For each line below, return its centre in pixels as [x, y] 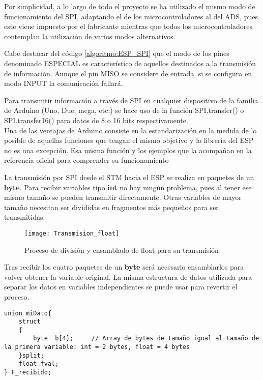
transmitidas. [25, 217]
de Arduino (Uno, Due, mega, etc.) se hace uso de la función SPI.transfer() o [124, 110]
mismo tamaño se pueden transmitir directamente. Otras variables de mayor [123, 197]
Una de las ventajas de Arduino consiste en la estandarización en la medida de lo [130, 130]
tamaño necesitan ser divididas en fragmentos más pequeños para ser [111, 207]
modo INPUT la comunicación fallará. [64, 83]
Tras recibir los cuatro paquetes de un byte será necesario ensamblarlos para [124, 267]
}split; [31, 355]
